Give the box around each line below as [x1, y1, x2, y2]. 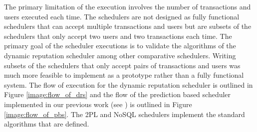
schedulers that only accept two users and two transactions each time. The [4, 30, 232, 41]
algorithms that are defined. [4, 119, 89, 129]
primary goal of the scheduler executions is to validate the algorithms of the [4, 40, 236, 51]
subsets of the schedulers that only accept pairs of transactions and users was [4, 60, 241, 70]
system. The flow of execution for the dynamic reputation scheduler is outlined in [4, 79, 253, 90]
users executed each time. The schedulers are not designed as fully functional [4, 11, 240, 21]
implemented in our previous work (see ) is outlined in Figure [4, 99, 192, 109]
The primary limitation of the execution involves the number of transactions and [4, 1, 251, 11]
